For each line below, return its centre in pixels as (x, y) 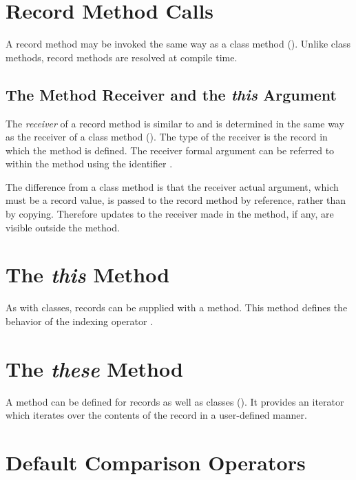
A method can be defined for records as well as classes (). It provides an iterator (175, 401)
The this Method (88, 275)
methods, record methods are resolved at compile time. (122, 57)
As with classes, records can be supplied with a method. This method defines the (177, 307)
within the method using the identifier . (89, 164)
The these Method (94, 368)
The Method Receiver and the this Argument (171, 94)
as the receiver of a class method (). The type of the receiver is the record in (167, 137)
